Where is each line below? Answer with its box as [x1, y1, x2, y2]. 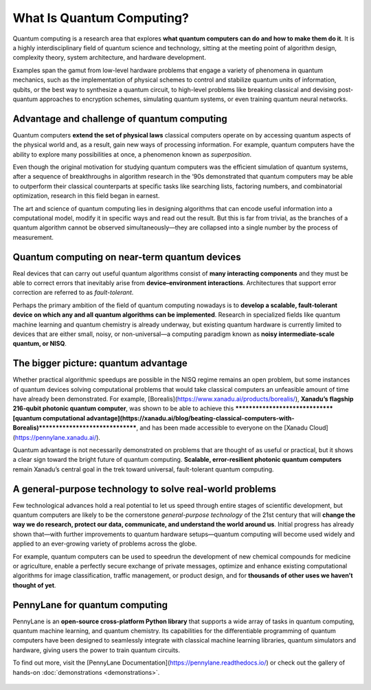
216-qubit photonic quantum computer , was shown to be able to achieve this [12, 404, 234, 412]
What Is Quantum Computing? [12, 10, 189, 25]
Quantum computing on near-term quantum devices [12, 251, 242, 263]
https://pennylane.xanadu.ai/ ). [14, 433, 101, 441]
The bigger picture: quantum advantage [12, 357, 188, 369]
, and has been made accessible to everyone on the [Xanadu [136, 423, 308, 432]
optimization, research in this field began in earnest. [12, 192, 160, 200]
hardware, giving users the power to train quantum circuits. [12, 646, 181, 654]
